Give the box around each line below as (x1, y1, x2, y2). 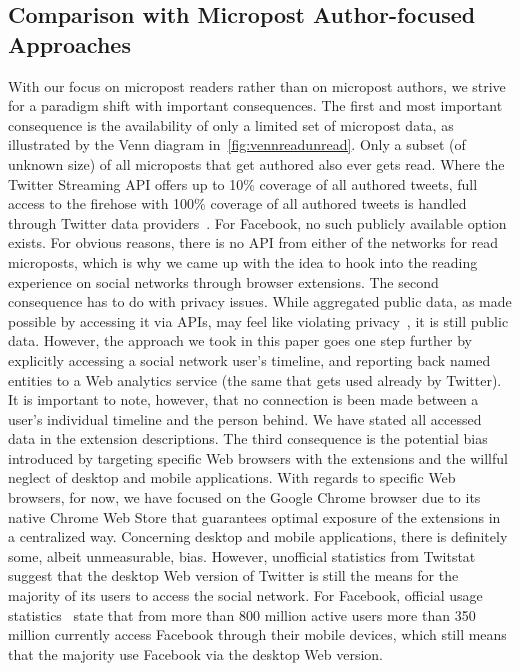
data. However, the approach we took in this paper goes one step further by (8, 330, 472, 351)
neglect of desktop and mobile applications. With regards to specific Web (8, 467, 456, 488)
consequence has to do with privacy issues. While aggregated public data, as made (8, 291, 512, 312)
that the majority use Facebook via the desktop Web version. (8, 643, 384, 664)
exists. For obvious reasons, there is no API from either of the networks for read (8, 232, 499, 253)
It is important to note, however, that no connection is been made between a (8, 389, 479, 410)
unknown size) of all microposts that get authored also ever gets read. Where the (8, 153, 505, 174)
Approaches (8, 28, 131, 59)
